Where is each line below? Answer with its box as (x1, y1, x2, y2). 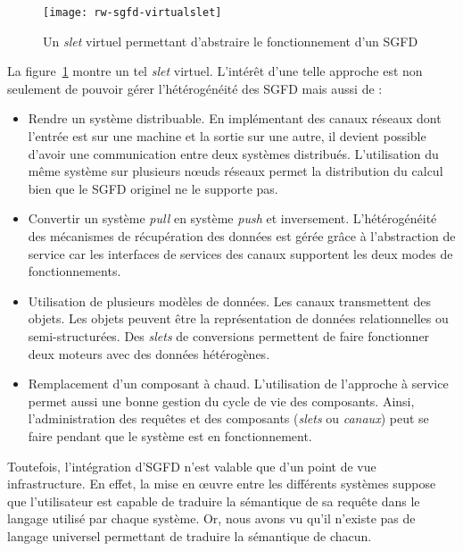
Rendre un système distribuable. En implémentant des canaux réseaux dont (28, 109, 442, 128)
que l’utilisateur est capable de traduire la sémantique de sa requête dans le (7, 491, 420, 510)
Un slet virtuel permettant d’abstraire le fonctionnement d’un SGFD (43, 31, 418, 50)
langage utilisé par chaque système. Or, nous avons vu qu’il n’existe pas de (7, 509, 416, 528)
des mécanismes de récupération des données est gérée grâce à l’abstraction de (28, 227, 456, 245)
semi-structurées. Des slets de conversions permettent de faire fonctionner (28, 326, 430, 345)
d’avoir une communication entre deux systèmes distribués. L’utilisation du (28, 144, 439, 163)
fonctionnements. (28, 262, 121, 280)
